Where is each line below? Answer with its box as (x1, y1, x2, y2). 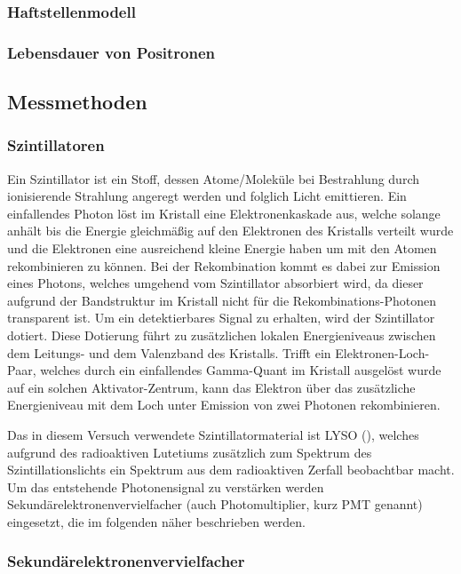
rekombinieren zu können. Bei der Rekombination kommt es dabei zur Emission (7, 256, 441, 275)
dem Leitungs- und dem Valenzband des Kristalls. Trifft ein (7, 343, 331, 362)
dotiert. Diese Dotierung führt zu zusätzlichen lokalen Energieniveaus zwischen (7, 326, 436, 345)
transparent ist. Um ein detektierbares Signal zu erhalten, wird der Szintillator (7, 308, 435, 327)
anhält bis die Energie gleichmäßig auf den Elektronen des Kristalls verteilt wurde (7, 221, 454, 240)
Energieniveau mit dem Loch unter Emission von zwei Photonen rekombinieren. (7, 395, 441, 414)
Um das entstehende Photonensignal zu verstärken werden (7, 477, 324, 496)
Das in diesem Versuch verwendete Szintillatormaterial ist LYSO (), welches (7, 426, 419, 443)
